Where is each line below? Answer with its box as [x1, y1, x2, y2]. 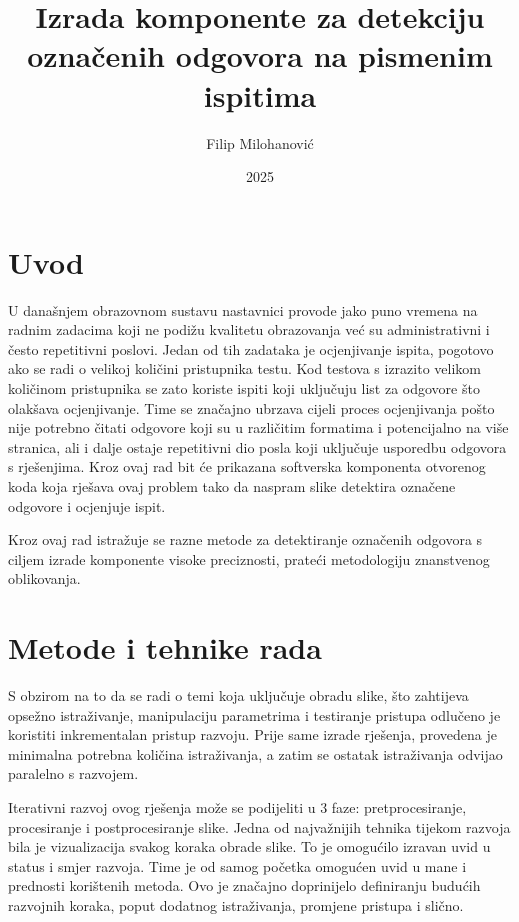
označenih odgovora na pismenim [27, 35, 493, 76]
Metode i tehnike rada [8, 627, 322, 668]
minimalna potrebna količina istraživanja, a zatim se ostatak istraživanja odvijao [8, 743, 503, 764]
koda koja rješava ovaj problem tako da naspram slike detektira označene [8, 475, 456, 496]
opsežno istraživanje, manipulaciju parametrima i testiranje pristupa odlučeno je [8, 704, 501, 725]
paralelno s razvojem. [8, 763, 139, 784]
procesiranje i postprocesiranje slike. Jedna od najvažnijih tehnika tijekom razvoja [8, 816, 511, 837]
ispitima [203, 74, 317, 115]
